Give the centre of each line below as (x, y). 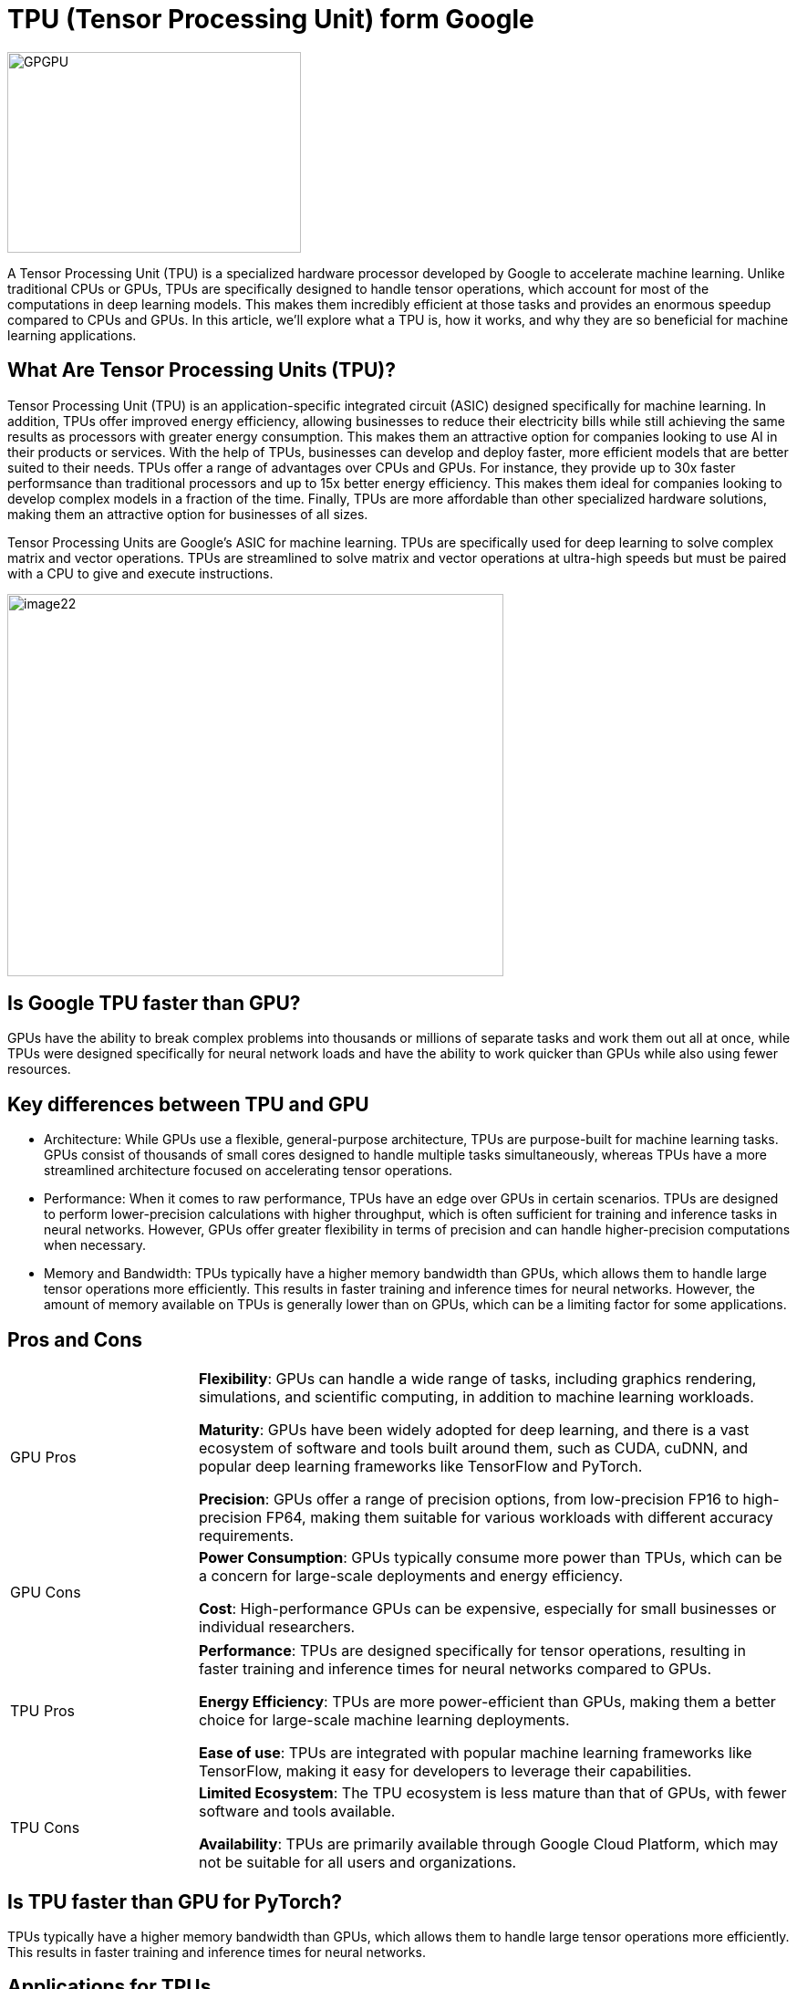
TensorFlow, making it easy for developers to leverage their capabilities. (445, 1771)
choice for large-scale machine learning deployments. (384, 1720)
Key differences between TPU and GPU (188, 1104)
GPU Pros (43, 1458)
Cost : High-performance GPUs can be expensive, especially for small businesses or (487, 1609)
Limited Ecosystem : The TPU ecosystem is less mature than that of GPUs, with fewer (492, 1793)
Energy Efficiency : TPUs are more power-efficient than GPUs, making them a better (487, 1702)
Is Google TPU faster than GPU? (154, 1004)
